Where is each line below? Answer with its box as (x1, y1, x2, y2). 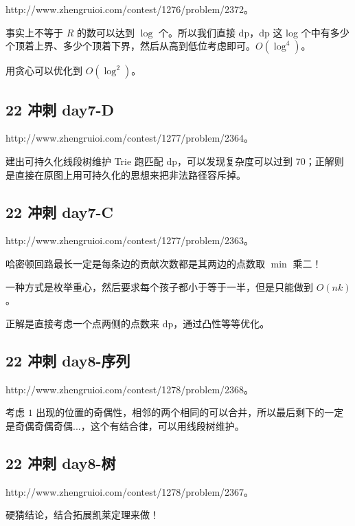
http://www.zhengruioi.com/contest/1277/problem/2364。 (5, 131, 254, 145)
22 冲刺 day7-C (5, 201, 114, 222)
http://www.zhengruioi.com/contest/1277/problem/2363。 (5, 233, 254, 248)
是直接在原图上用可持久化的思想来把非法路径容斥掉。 (5, 167, 246, 182)
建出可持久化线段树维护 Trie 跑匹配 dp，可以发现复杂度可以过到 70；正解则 (5, 153, 344, 168)
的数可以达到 (76, 25, 135, 39)
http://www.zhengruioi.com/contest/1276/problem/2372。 (5, 2, 254, 16)
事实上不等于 (5, 25, 63, 39)
